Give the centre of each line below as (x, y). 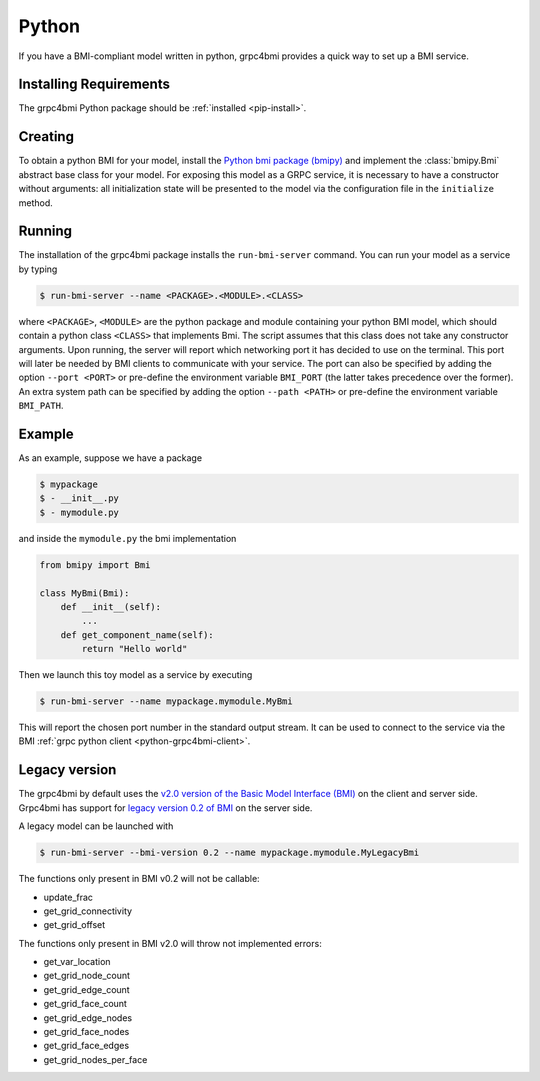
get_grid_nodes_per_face (95, 1059)
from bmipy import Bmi (95, 564)
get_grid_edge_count (86, 989)
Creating (46, 136)
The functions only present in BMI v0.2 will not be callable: (139, 879)
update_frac (68, 897)
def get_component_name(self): (137, 634)
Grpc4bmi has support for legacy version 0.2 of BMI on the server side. (165, 807)
